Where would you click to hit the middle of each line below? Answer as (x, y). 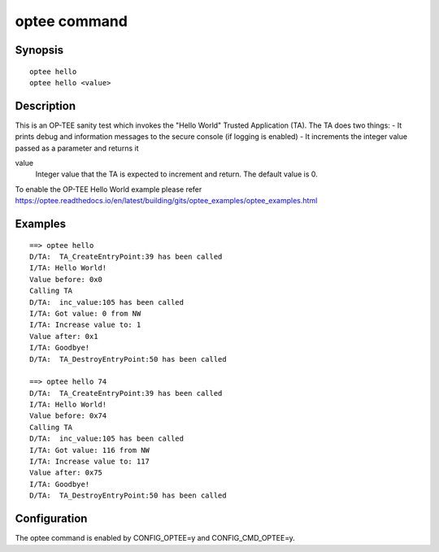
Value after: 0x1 (64, 336)
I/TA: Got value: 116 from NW (90, 450)
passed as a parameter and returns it (77, 148)
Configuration (51, 519)
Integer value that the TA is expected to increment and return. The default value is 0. (177, 174)
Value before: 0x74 (68, 416)
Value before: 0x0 (66, 279)
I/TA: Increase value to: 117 (90, 462)
